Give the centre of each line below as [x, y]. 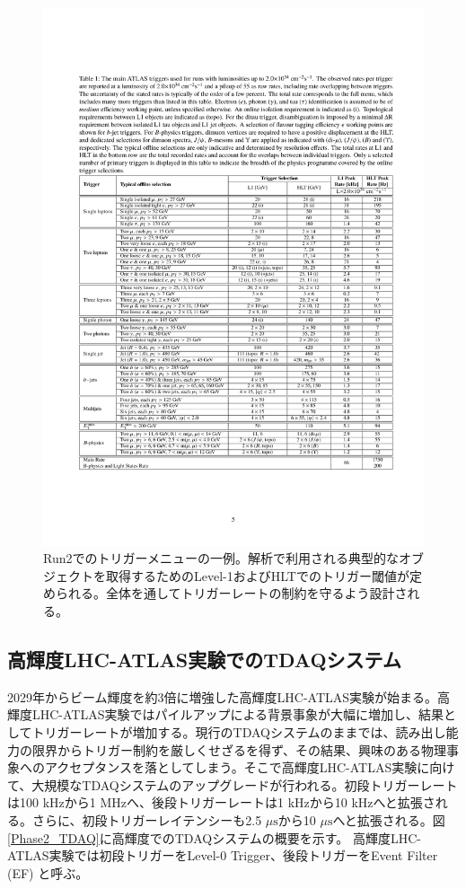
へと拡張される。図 [389, 820]
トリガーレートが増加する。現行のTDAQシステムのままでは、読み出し [239, 732]
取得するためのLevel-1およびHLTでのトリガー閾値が [257, 575]
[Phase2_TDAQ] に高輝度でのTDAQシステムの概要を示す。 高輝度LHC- [215, 837]
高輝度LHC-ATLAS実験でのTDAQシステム [204, 660]
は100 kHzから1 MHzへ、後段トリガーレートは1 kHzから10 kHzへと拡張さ [221, 802]
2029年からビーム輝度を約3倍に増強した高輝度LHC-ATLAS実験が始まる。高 [229, 696]
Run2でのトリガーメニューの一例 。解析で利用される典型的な [221, 558]
